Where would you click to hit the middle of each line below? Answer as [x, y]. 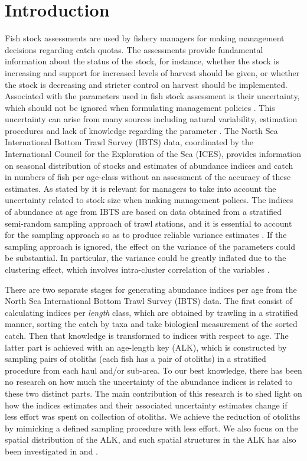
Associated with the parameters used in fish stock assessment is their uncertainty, [152, 96]
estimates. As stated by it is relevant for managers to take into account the [141, 188]
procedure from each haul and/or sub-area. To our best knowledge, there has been [153, 370]
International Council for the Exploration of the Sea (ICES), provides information [153, 154]
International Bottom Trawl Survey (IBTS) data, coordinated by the [129, 142]
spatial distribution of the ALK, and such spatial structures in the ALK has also [151, 439]
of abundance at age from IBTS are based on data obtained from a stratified [143, 212]
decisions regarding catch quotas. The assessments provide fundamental [134, 49]
